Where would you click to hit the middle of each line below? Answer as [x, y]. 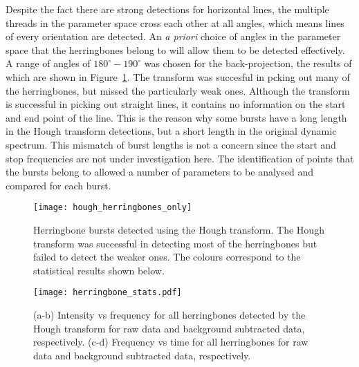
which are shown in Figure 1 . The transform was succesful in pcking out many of [178, 76]
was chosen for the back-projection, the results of [248, 63]
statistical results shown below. [99, 270]
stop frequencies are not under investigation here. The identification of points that [180, 158]
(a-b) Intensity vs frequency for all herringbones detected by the [169, 314]
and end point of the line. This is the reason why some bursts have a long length [176, 117]
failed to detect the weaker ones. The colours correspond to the [167, 257]
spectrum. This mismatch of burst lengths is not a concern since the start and [171, 144]
